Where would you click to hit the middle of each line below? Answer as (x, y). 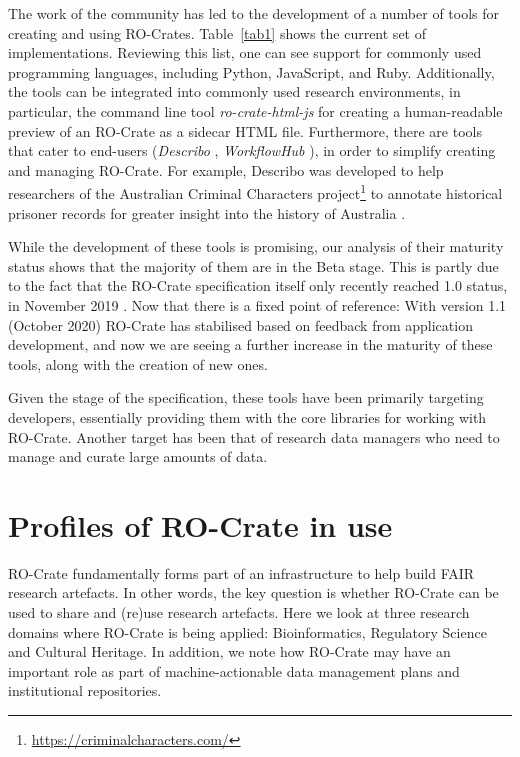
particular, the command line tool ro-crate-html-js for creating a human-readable (255, 110)
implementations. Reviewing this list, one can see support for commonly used (245, 52)
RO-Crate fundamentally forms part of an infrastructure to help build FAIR (241, 572)
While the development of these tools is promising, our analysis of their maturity (256, 246)
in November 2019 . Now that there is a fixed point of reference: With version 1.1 (257, 304)
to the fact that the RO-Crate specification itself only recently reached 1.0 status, (258, 285)
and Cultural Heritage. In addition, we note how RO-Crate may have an (229, 651)
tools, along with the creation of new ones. (138, 363)
